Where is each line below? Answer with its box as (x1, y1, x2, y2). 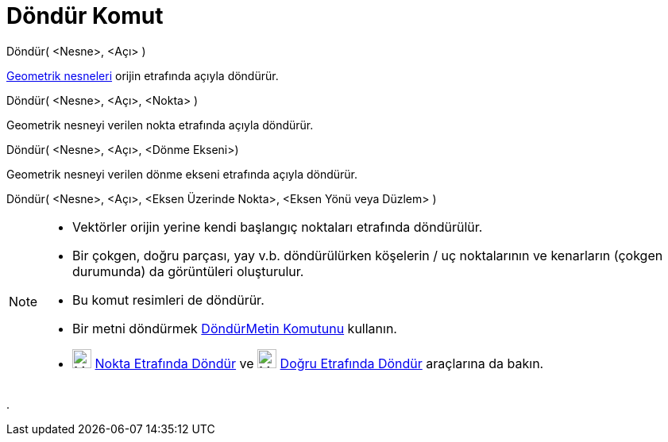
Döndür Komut (6, 2, 164, 29)
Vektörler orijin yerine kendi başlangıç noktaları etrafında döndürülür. (72, 218, 483, 235)
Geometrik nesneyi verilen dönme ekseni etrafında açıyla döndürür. (6, 167, 358, 181)
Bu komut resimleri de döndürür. (72, 291, 264, 308)
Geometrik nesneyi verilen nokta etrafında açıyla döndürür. (6, 117, 314, 132)
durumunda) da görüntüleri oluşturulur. (72, 263, 304, 279)
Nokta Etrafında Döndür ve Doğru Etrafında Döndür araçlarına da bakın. (95, 355, 544, 371)
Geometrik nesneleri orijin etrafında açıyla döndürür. (6, 68, 279, 83)
